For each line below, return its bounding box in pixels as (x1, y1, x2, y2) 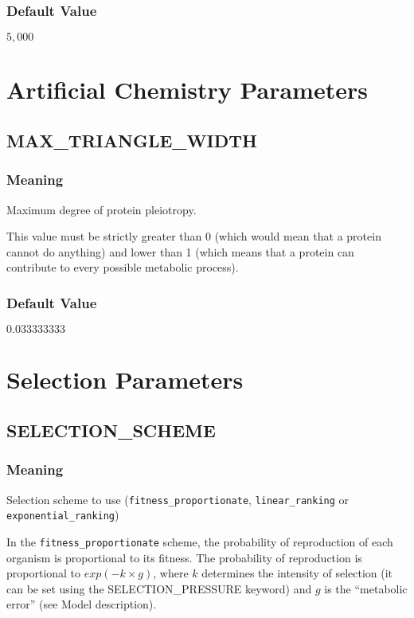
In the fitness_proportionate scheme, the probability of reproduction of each (6, 533, 393, 550)
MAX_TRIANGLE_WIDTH (6, 127, 257, 152)
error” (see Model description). (6, 596, 157, 612)
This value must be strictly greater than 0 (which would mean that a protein (6, 228, 381, 244)
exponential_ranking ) (6, 507, 119, 523)
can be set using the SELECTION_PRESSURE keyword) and (6, 580, 312, 596)
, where (153, 565, 189, 581)
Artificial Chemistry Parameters (6, 73, 368, 106)
